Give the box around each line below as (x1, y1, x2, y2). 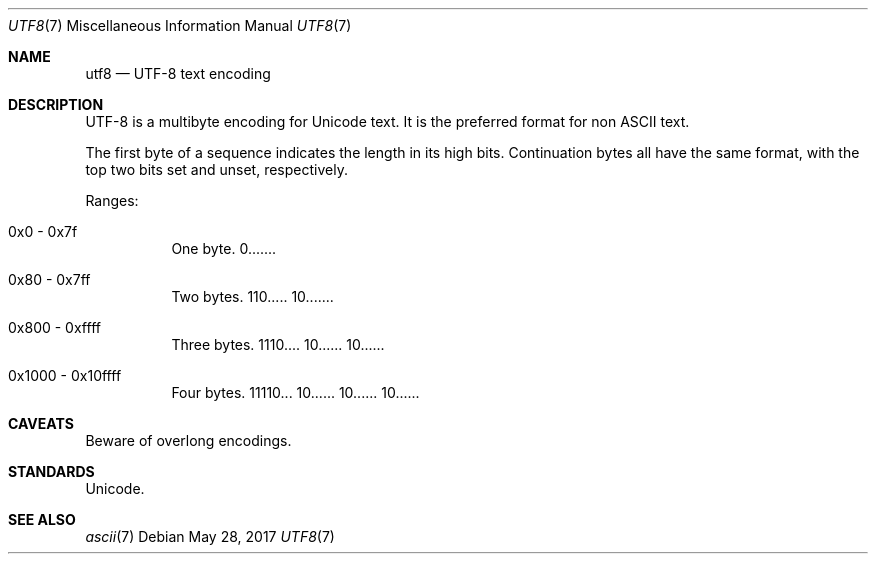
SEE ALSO (8, 511, 76, 528)
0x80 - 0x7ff (8, 271, 91, 288)
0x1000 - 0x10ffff (8, 367, 122, 384)
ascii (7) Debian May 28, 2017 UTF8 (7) (85, 528, 335, 545)
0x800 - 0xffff (8, 319, 101, 336)
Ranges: (85, 192, 139, 209)
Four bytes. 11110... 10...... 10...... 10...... (171, 384, 420, 401)
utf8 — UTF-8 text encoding (85, 65, 271, 82)
